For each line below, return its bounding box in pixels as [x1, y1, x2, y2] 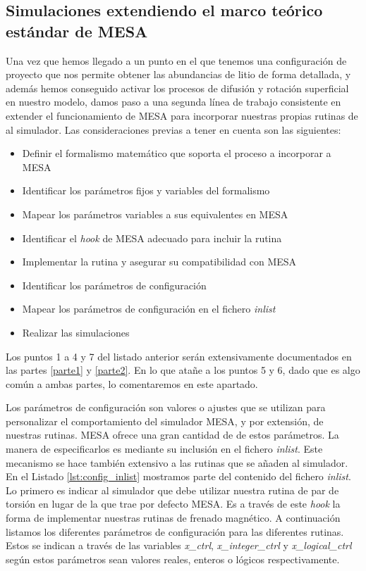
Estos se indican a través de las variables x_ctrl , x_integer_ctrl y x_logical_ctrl [6, 538, 352, 553]
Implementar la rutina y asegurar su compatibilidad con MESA [22, 254, 297, 269]
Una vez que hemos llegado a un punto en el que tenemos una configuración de [6, 53, 347, 68]
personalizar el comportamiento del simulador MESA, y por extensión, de [6, 413, 324, 428]
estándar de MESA [6, 20, 148, 42]
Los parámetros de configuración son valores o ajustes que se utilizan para [6, 400, 326, 415]
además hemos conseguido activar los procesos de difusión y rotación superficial [6, 80, 349, 95]
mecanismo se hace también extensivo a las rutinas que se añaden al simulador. [6, 455, 348, 470]
